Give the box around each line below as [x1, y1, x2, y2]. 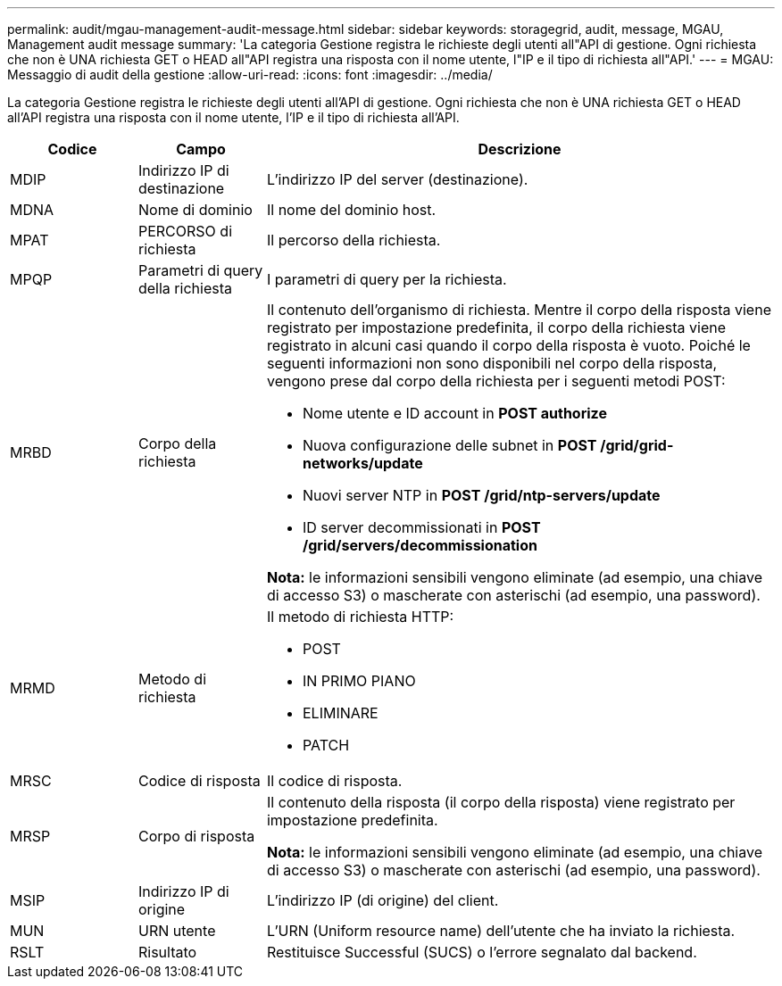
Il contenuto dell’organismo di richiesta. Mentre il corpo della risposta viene [266, 301, 771, 319]
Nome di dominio [137, 201, 253, 219]
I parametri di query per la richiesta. [266, 270, 507, 288]
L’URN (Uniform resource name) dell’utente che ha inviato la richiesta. [266, 922, 736, 940]
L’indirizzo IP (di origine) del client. [266, 891, 499, 909]
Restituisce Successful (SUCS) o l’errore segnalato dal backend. [266, 943, 697, 961]
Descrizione [478, 140, 562, 158]
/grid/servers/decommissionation [302, 536, 537, 554]
